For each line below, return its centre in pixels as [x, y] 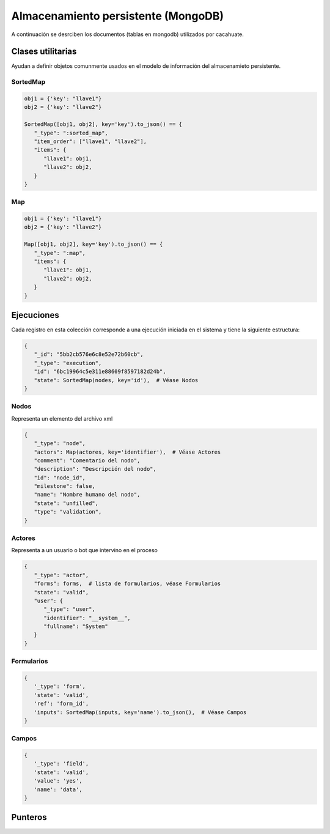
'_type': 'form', [60, 687]
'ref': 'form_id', [61, 704]
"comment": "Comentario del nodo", [87, 460]
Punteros [29, 817]
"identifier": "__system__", [87, 618]
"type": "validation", [68, 512]
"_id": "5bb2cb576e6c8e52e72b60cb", [89, 354]
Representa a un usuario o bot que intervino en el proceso [85, 550]
